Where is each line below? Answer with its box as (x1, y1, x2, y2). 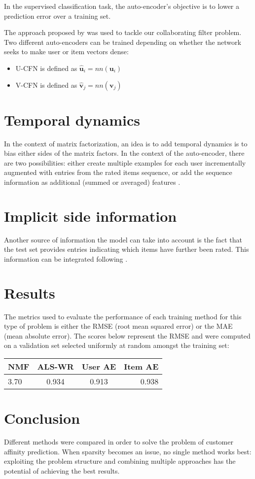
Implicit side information (4, 205, 177, 226)
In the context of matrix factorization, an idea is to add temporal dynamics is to (4, 138, 248, 148)
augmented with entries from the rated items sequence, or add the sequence (4, 167, 232, 177)
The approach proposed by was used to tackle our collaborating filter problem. (4, 27, 242, 37)
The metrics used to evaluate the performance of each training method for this (4, 311, 242, 321)
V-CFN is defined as (15, 79, 77, 90)
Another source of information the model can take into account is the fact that (4, 234, 242, 244)
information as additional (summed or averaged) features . (4, 177, 181, 187)
